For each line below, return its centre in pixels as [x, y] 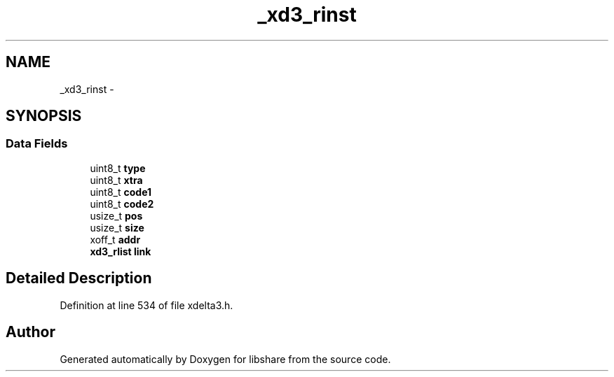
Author [30, 332]
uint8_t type [118, 168]
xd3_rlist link [121, 251]
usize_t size [117, 227]
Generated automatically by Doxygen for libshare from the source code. [225, 359]
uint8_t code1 [121, 192]
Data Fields [37, 144]
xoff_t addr [115, 239]
